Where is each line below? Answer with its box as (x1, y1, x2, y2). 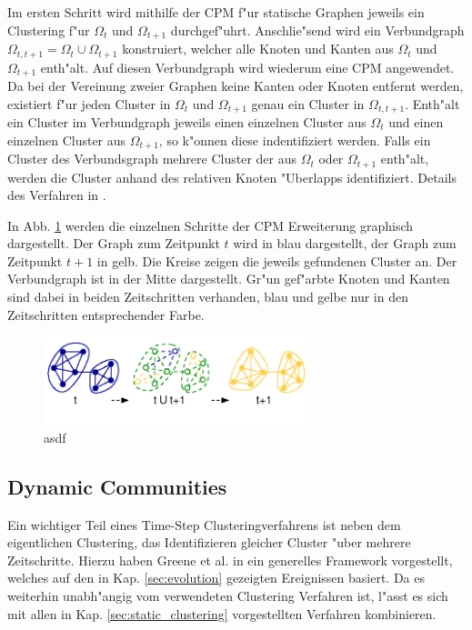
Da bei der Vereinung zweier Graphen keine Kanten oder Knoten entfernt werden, (7, 75, 464, 95)
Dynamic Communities (7, 472, 227, 500)
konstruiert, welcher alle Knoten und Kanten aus (122, 39, 394, 58)
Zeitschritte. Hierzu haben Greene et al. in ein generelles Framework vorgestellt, (7, 550, 453, 569)
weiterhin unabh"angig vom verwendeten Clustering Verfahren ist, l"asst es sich (7, 585, 448, 605)
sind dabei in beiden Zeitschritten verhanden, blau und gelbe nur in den (7, 287, 408, 306)
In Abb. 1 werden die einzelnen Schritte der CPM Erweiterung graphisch (7, 215, 413, 235)
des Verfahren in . (7, 185, 106, 205)
